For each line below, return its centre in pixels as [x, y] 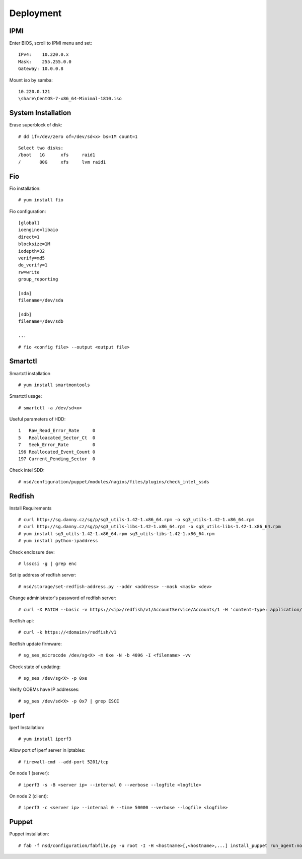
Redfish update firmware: [36, 643]
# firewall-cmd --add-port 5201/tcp [63, 762]
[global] [29, 223]
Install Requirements [30, 508]
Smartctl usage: [26, 396]
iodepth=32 [32, 251]
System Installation [40, 113]
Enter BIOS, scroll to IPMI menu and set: [51, 43]
